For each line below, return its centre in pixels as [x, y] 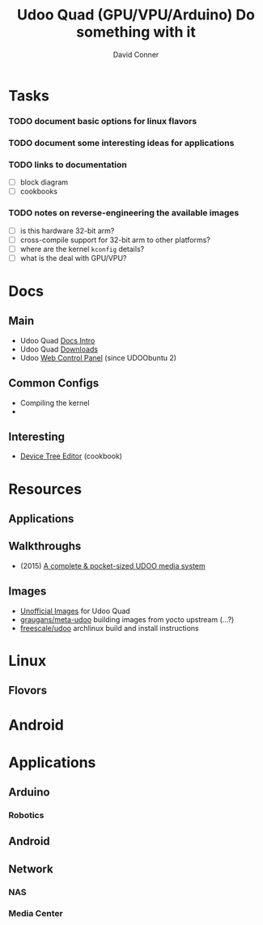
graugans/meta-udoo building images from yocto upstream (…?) [127, 619]
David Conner [136, 54]
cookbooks [39, 191]
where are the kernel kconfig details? [82, 249]
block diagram [44, 182]
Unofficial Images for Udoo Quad [75, 611]
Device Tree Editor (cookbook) [71, 456]
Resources [45, 489]
